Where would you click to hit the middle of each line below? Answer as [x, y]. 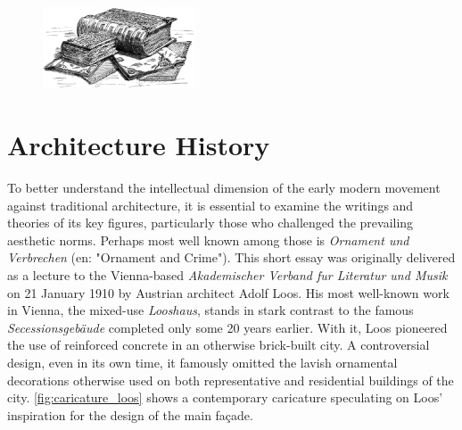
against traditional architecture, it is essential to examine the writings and [210, 205]
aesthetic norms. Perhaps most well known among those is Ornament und [208, 240]
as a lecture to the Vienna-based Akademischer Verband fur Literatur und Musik [227, 274]
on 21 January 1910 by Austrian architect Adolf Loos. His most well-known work [228, 292]
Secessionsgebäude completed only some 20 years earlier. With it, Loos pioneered [227, 327]
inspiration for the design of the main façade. [130, 414]
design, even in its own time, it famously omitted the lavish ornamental [202, 362]
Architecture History [139, 145]
